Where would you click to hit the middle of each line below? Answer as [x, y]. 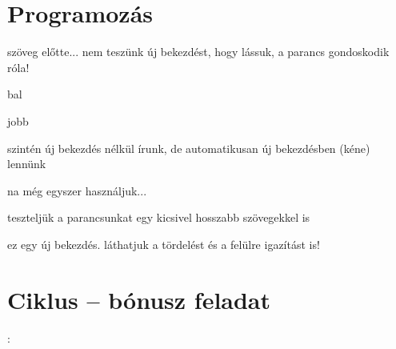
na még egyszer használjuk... [77, 190]
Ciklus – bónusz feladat [139, 299]
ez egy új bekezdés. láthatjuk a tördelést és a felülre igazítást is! [164, 244]
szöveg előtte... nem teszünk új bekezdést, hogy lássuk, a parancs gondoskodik [198, 52]
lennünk [27, 164]
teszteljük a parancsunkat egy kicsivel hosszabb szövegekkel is [159, 217]
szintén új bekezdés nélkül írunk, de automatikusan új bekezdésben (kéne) [189, 148]
